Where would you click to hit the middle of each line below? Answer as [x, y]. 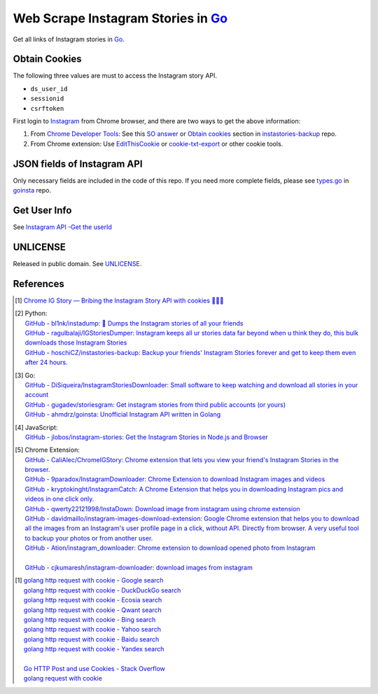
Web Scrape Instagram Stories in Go [120, 18]
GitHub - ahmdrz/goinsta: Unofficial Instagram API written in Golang [123, 415]
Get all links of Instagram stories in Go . [69, 39]
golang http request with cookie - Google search [93, 581]
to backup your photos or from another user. [89, 538]
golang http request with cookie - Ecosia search [93, 600]
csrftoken [47, 108]
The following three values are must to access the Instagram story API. [115, 76]
